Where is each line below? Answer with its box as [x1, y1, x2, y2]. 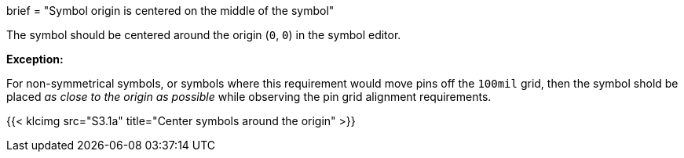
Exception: [6, 52, 64, 66]
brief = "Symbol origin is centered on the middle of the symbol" [6, 4, 335, 17]
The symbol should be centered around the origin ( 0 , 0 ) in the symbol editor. [6, 28, 401, 41]
